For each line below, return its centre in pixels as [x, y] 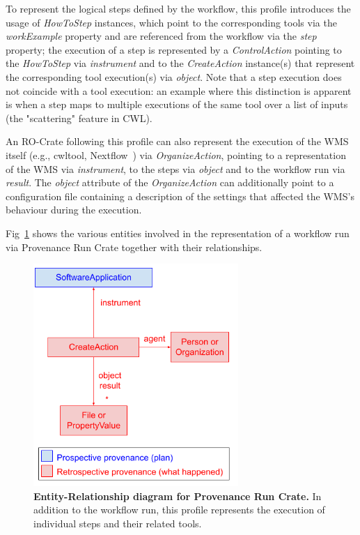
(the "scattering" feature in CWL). [79, 118]
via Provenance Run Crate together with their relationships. [134, 247]
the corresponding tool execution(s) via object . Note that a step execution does [174, 76]
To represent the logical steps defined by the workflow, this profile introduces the [178, 8]
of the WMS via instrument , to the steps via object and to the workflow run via [175, 168]
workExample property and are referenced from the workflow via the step [161, 36]
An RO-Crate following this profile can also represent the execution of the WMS [177, 141]
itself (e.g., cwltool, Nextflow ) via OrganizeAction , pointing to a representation [176, 155]
